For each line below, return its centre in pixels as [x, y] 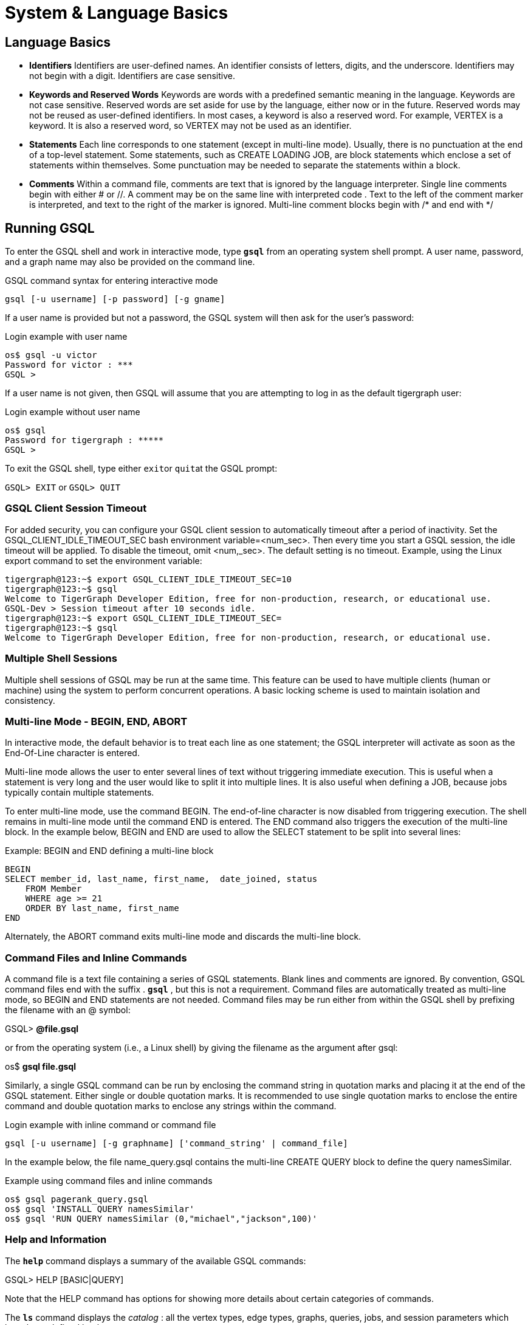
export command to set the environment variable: [104, 560]
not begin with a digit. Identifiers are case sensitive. [132, 76]
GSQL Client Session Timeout [76, 508]
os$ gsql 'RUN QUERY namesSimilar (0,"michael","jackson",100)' [161, 1219]
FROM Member [53, 889]
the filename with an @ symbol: [68, 1010]
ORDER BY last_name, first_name [102, 908]
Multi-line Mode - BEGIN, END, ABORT [96, 721]
